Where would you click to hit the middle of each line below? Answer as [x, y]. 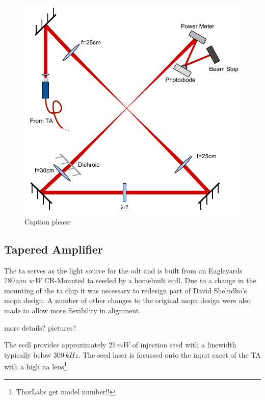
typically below [28, 354]
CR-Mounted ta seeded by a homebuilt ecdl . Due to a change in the [150, 280]
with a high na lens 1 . [37, 366]
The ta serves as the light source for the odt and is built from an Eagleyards [123, 270]
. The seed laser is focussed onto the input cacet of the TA [169, 354]
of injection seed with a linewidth [184, 345]
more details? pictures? [40, 327]
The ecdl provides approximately [55, 345]
